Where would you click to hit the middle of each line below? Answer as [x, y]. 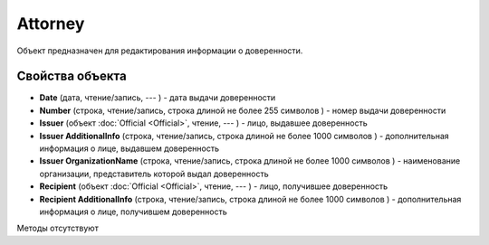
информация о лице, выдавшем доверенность [129, 148]
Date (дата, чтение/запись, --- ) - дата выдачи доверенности [158, 98]
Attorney [51, 24]
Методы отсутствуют [58, 228]
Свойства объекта [72, 76]
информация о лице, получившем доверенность [134, 212]
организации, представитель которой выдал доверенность [154, 174]
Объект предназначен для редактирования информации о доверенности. [160, 51]
